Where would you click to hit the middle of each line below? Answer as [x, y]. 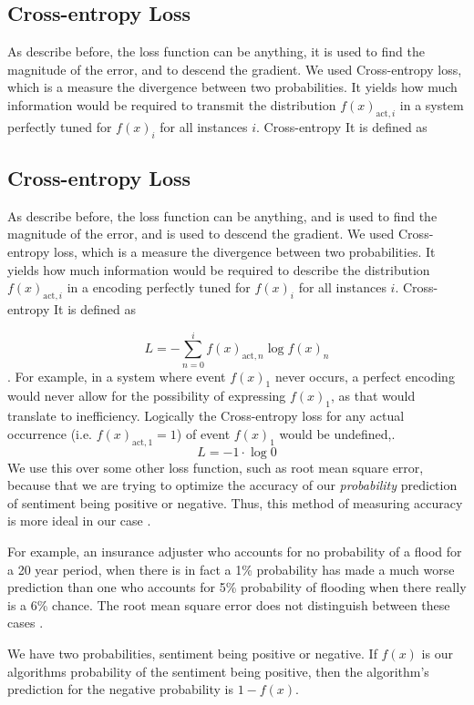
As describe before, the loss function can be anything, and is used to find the [222, 215]
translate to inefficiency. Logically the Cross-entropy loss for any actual [206, 416]
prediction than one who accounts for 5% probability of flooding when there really [237, 587]
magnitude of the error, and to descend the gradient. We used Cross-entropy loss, [235, 69]
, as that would [373, 396]
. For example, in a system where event [117, 376]
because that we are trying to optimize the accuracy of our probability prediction [232, 485]
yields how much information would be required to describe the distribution [219, 269]
